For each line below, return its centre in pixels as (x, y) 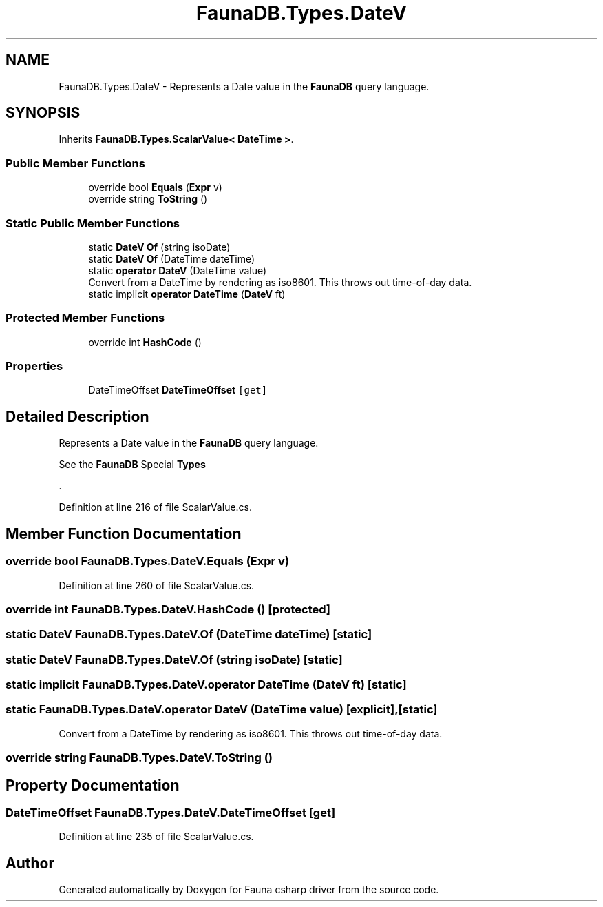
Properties (34, 366)
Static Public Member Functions (93, 223)
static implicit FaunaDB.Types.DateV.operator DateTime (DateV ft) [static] (206, 684)
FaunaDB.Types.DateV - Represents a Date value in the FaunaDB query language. (244, 86)
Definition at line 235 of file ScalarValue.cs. (156, 837)
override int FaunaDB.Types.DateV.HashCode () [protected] (168, 609)
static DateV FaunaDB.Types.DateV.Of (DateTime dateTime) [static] (189, 634)
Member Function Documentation (124, 533)
